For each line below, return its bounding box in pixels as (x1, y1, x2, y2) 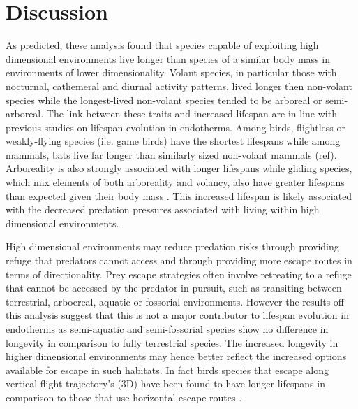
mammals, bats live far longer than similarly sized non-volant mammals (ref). (6, 147, 337, 162)
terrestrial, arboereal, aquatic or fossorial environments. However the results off (6, 294, 344, 308)
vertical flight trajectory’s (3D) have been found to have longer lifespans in (6, 376, 325, 391)
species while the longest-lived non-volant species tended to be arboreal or (6, 92, 322, 107)
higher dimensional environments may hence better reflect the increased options (6, 349, 347, 364)
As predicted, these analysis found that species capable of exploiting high (6, 38, 319, 52)
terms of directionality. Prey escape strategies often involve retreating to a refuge (6, 266, 352, 281)
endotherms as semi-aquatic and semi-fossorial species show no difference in (6, 322, 329, 336)
